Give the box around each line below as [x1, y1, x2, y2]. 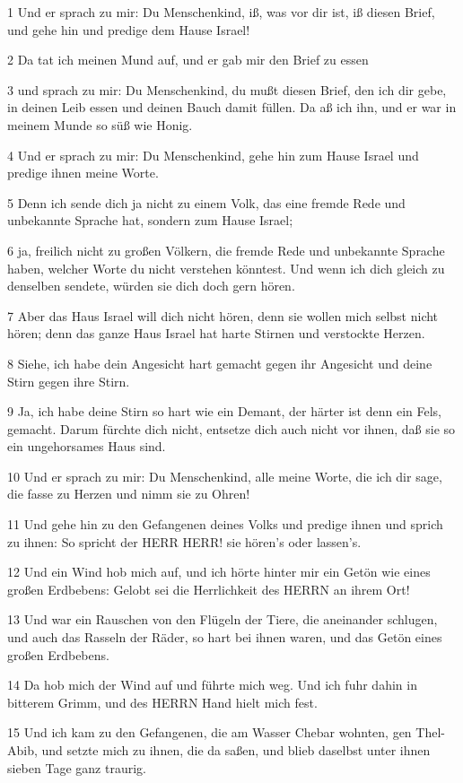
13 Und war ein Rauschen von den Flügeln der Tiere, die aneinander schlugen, [7, 610, 438, 629]
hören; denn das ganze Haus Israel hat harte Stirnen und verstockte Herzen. [7, 324, 425, 343]
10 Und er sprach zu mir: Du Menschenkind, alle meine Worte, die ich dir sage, [7, 466, 442, 485]
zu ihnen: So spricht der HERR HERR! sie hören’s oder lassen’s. [7, 532, 362, 551]
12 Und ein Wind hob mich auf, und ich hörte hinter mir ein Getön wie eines [7, 562, 431, 581]
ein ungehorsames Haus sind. [7, 437, 166, 456]
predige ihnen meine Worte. [7, 163, 159, 182]
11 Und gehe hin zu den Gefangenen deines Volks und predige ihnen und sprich [7, 515, 443, 534]
